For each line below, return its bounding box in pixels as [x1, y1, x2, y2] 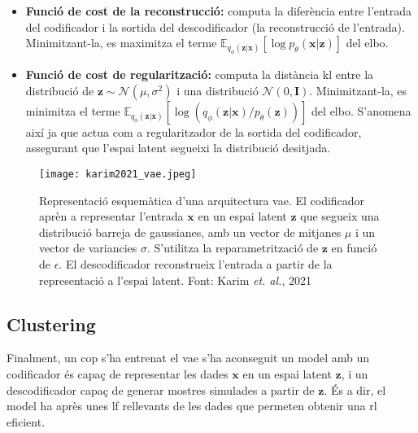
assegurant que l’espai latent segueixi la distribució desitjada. [25, 139, 331, 156]
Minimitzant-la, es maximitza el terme [25, 34, 217, 51]
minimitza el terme [25, 102, 120, 119]
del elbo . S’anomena [311, 102, 411, 119]
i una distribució [176, 81, 259, 98]
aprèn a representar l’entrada [39, 208, 184, 225]
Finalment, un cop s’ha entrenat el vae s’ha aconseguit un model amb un [7, 349, 370, 366]
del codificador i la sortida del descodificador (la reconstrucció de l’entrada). [25, 18, 405, 35]
